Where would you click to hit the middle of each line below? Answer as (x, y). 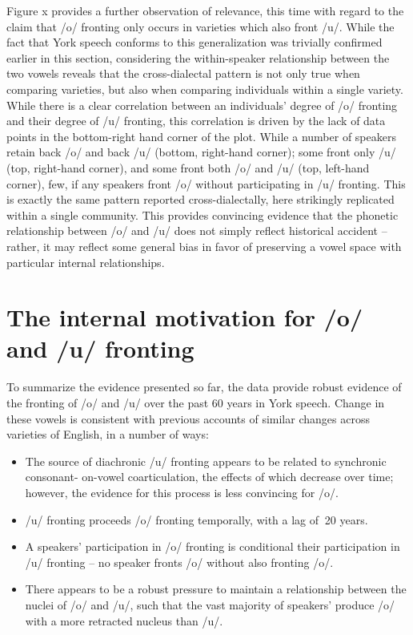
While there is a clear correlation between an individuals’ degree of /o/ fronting (202, 105)
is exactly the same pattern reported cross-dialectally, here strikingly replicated (200, 199)
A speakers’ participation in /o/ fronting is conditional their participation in (213, 546)
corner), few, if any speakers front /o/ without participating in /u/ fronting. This (206, 183)
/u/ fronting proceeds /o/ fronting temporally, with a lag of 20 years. (196, 519)
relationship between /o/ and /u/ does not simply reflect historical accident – (197, 231)
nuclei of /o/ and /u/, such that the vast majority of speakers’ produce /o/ (210, 604)
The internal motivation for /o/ (185, 317)
